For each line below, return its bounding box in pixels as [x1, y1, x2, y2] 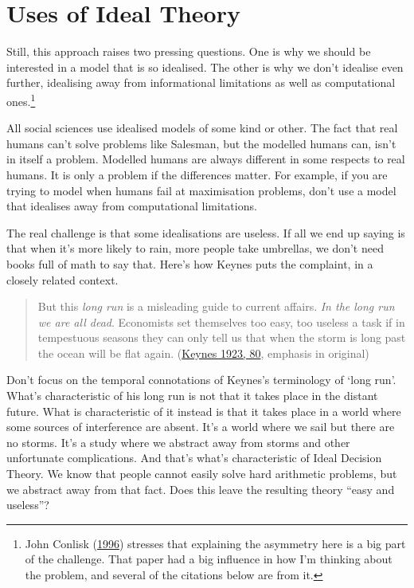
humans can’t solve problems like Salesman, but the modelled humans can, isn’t [6, 135, 396, 151]
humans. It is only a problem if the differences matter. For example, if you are [6, 166, 388, 182]
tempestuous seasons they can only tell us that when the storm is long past [37, 329, 406, 346]
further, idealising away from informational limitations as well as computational [6, 74, 396, 91]
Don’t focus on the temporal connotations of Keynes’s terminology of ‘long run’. [6, 371, 396, 388]
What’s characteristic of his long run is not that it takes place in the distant [6, 387, 378, 404]
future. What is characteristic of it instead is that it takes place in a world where [6, 402, 401, 419]
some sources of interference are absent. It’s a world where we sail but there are [6, 418, 395, 435]
